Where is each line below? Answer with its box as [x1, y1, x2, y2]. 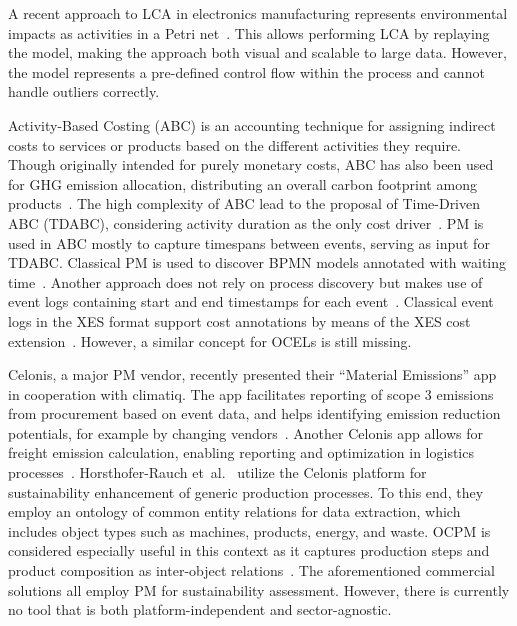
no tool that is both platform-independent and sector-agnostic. [8, 599, 392, 620]
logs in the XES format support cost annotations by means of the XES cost [8, 310, 471, 331]
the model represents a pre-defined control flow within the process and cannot [8, 61, 485, 82]
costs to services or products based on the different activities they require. [8, 134, 462, 155]
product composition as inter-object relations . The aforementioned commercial [8, 560, 495, 581]
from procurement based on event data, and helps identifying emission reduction [8, 403, 501, 424]
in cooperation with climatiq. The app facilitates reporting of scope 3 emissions [8, 383, 494, 404]
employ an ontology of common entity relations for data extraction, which [8, 501, 461, 522]
